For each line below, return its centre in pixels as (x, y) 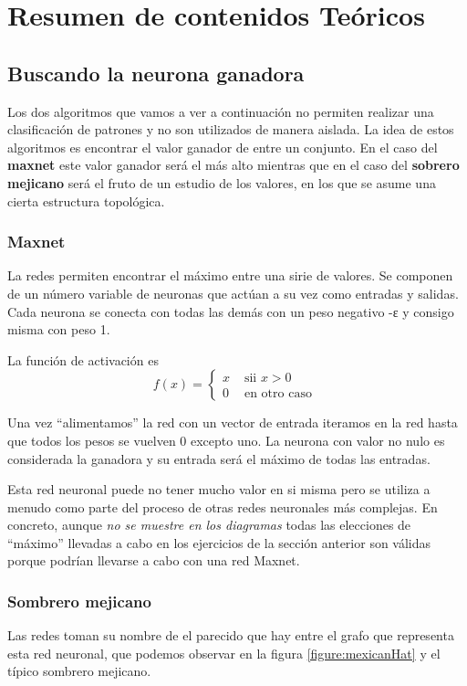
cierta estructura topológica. (86, 201)
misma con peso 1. (59, 329)
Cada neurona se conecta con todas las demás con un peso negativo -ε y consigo (231, 311)
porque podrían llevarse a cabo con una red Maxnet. (154, 560)
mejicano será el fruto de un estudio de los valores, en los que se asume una (222, 182)
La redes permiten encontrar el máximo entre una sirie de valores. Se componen (230, 275)
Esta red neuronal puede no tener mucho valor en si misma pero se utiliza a (219, 489)
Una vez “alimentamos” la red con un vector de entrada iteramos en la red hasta (233, 422)
